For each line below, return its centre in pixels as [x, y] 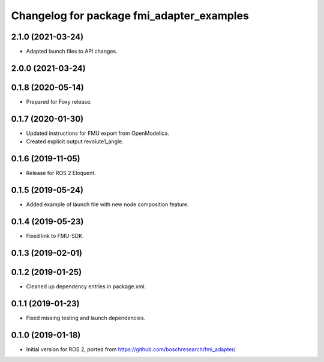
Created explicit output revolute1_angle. [75, 141]
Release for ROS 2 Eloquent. [61, 173]
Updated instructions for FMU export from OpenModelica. [97, 133]
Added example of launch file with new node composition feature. [107, 204]
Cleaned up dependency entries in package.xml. [86, 286]
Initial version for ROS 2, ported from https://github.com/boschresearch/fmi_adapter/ [131, 349]
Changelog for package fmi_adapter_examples [130, 16]
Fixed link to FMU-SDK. [55, 236]
